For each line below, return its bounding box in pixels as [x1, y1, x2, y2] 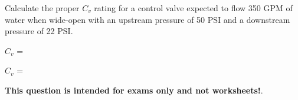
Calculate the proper [5, 2, 80, 14]
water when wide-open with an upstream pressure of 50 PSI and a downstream [5, 13, 290, 25]
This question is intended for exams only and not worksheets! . [5, 84, 263, 96]
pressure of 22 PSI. [5, 25, 73, 37]
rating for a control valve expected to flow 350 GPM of [94, 2, 293, 14]
